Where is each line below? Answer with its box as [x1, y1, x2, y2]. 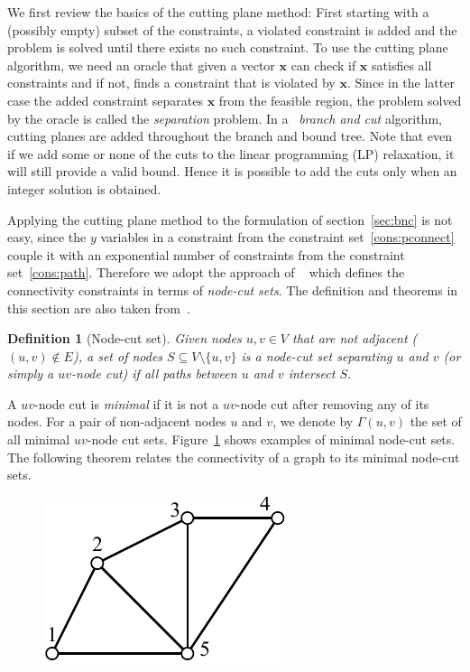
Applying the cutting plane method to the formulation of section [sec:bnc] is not [7, 210, 453, 229]
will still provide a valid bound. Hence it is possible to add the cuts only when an [7, 162, 457, 181]
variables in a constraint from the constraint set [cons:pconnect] [100, 228, 455, 247]
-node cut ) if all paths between [71, 364, 237, 383]
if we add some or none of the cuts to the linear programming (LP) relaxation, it [7, 144, 455, 163]
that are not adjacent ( [292, 329, 418, 348]
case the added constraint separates [7, 90, 203, 109]
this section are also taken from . [7, 298, 190, 317]
